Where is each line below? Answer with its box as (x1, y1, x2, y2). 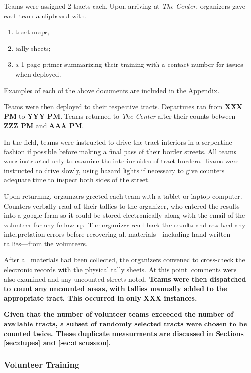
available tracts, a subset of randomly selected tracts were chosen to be (4, 319, 247, 329)
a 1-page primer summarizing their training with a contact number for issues (15, 59, 243, 69)
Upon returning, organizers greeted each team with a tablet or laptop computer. (4, 191, 242, 201)
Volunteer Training (4, 358, 79, 370)
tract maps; (15, 27, 49, 37)
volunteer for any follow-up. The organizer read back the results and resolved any (4, 219, 246, 229)
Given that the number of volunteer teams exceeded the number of (4, 309, 234, 319)
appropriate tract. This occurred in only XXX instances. (4, 292, 197, 303)
